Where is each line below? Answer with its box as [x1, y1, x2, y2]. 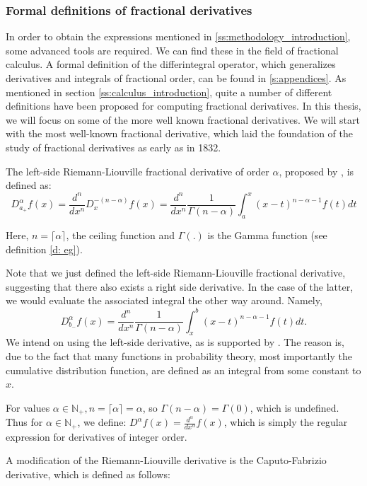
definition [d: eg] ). [6, 241, 83, 256]
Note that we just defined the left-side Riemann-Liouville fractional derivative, [6, 265, 346, 280]
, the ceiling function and [66, 228, 175, 243]
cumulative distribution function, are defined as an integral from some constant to [6, 362, 361, 377]
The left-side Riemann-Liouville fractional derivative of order [6, 163, 269, 178]
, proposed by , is [279, 163, 354, 178]
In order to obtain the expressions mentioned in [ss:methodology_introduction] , [6, 29, 351, 44]
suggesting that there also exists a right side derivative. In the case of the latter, [6, 279, 354, 294]
